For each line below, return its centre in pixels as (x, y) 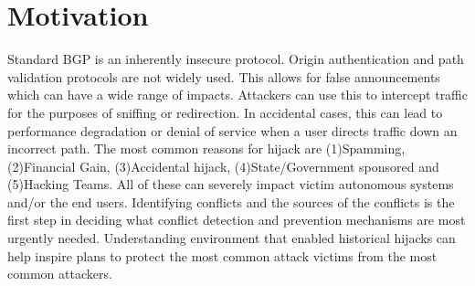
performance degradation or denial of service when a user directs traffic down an (232, 130)
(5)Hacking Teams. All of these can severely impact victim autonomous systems (231, 184)
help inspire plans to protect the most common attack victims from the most (222, 255)
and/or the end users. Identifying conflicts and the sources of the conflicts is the (231, 201)
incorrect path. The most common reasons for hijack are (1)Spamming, (206, 148)
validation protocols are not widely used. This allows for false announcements (224, 76)
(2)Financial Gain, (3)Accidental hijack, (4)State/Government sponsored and (223, 166)
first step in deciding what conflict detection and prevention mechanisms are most (237, 220)
